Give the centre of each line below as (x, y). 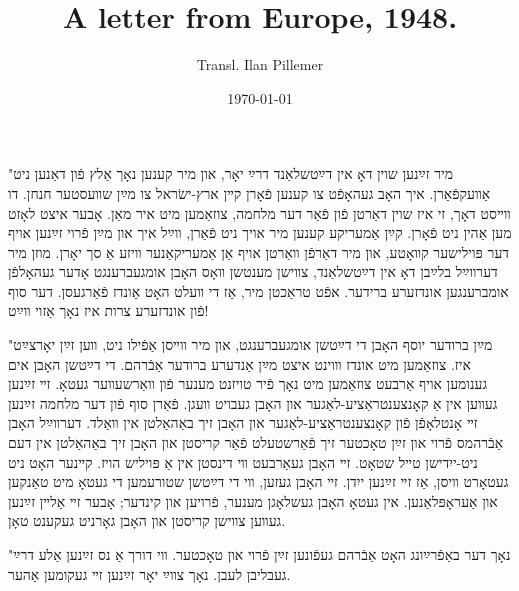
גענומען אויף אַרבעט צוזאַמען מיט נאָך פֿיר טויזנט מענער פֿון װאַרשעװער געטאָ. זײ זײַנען (248, 383)
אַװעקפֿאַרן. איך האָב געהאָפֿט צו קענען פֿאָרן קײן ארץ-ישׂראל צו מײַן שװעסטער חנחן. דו (249, 192)
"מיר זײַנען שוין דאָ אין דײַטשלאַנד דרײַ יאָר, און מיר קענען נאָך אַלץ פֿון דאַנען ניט (231, 173)
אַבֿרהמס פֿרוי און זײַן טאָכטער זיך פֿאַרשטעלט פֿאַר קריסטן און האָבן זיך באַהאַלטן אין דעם (256, 442)
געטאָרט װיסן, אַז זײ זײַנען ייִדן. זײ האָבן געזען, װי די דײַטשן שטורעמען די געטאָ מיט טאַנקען (258, 481)
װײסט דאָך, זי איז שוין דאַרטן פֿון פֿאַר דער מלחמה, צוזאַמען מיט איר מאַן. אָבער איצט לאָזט (259, 212)
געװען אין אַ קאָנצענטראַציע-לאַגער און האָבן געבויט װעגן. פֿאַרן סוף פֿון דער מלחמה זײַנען (253, 402)
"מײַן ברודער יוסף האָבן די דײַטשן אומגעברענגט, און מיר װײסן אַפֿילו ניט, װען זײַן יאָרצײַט (250, 344)
